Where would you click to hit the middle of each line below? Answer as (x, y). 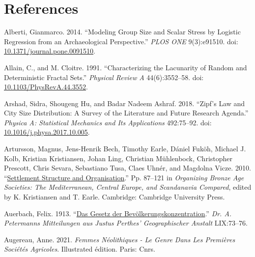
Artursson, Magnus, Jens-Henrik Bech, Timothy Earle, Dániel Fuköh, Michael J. (125, 149)
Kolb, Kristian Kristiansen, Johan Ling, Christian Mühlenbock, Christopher (118, 158)
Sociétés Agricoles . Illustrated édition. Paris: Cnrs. (80, 249)
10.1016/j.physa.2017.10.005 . (47, 132)
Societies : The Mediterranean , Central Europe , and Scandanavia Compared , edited (128, 187)
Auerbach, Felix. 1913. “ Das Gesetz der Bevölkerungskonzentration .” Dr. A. (118, 213)
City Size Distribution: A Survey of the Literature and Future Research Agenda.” (126, 113)
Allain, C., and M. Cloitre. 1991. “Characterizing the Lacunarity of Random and (126, 67)
